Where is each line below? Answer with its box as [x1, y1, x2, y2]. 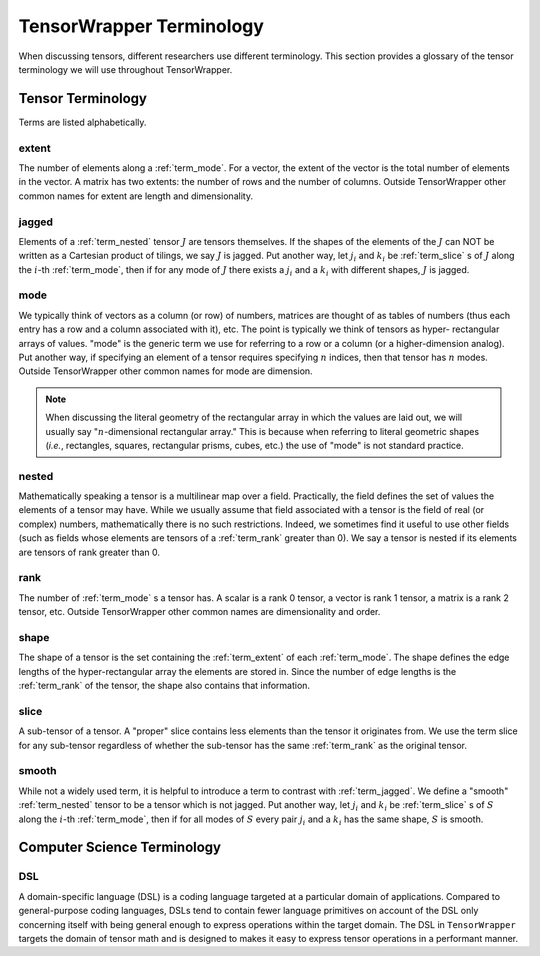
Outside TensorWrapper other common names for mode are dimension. [18, 365, 314, 377]
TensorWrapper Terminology [18, 15, 265, 37]
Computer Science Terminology [18, 839, 222, 856]
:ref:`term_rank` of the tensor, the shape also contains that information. [18, 680, 310, 692]
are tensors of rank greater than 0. [18, 546, 160, 558]
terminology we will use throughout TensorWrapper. [18, 63, 233, 75]
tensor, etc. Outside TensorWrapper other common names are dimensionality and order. [18, 606, 381, 618]
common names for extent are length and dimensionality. [18, 190, 254, 202]
